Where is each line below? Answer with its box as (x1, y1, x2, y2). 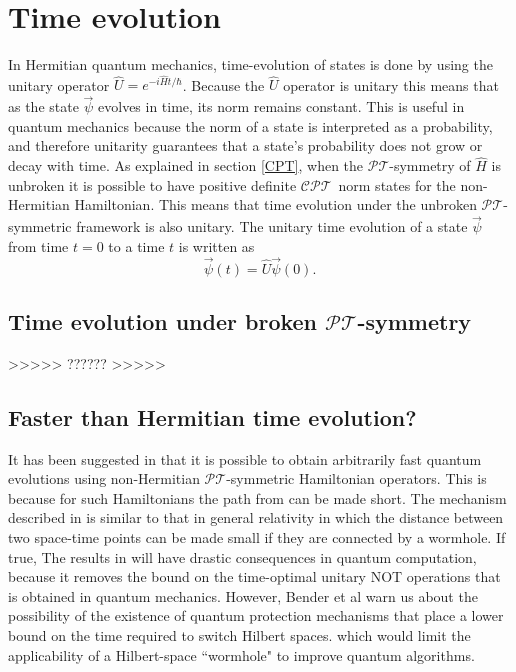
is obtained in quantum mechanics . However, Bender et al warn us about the (8, 585, 478, 606)
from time (8, 235, 69, 256)
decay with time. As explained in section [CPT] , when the (8, 155, 364, 176)
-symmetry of (389, 155, 471, 176)
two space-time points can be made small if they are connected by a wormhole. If (8, 526, 506, 547)
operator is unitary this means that (283, 74, 499, 95)
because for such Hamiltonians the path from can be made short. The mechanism (8, 487, 507, 508)
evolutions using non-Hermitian (8, 468, 200, 489)
